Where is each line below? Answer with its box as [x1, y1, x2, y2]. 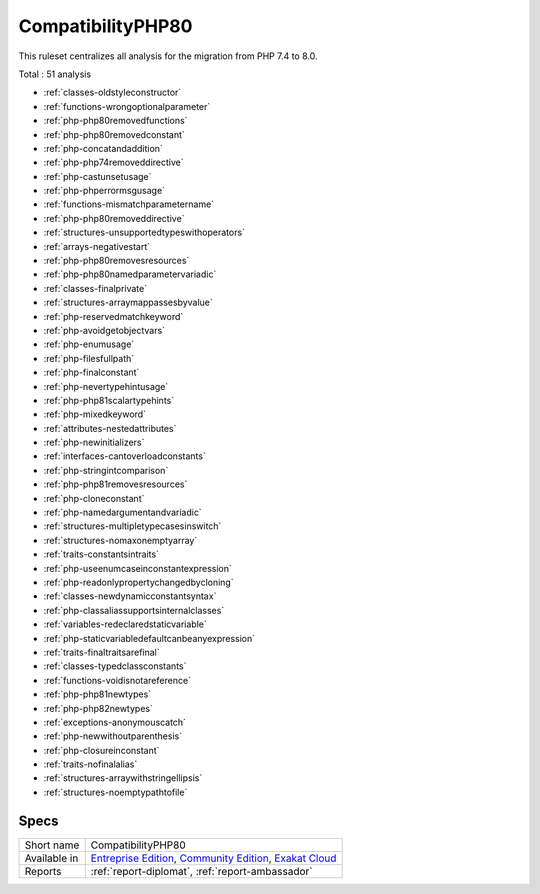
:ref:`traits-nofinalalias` [43, 758, 138, 770]
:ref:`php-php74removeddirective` [43, 156, 184, 169]
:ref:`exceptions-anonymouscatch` [43, 716, 187, 728]
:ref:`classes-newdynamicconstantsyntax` [43, 590, 217, 602]
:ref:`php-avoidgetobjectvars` [43, 324, 165, 336]
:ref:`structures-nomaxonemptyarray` [43, 534, 198, 546]
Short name [24, 838, 80, 852]
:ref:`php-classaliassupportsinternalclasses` [43, 604, 225, 616]
